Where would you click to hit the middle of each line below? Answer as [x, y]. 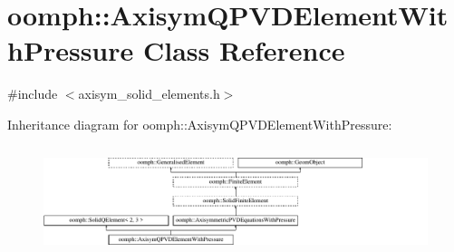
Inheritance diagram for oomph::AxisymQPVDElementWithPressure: [200, 124]
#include [33, 94]
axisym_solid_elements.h [149, 94]
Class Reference [244, 50]
